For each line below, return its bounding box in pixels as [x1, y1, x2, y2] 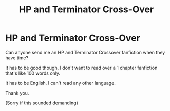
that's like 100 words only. [5, 70, 61, 76]
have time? [5, 55, 29, 61]
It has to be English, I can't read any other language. [5, 80, 116, 86]
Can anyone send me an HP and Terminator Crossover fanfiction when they [5, 49, 165, 55]
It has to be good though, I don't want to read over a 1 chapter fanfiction [5, 64, 158, 71]
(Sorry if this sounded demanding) [5, 100, 78, 106]
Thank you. [5, 90, 29, 96]
